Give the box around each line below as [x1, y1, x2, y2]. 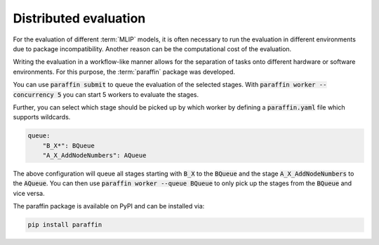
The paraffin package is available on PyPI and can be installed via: [13, 202, 205, 211]
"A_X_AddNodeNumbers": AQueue [42, 152, 147, 159]
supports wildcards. [13, 113, 71, 121]
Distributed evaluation [13, 11, 146, 26]
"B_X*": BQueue [42, 141, 95, 150]
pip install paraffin [27, 221, 102, 229]
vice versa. [13, 189, 45, 197]
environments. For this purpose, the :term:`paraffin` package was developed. [13, 67, 235, 76]
